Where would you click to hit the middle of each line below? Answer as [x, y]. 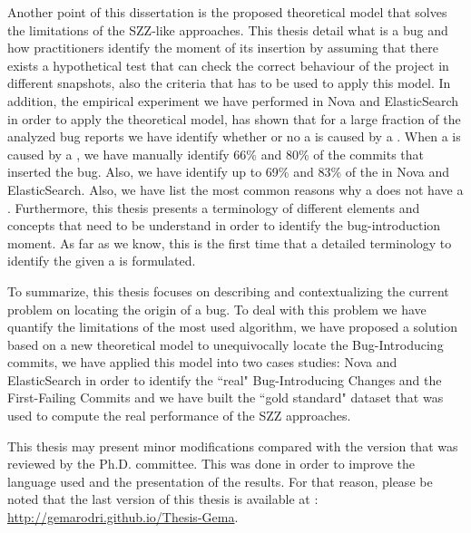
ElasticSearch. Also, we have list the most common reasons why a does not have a [235, 189]
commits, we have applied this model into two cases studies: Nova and [202, 362]
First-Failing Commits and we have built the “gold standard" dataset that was [226, 397]
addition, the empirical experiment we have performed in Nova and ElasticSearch [233, 100]
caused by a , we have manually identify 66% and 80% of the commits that [216, 154]
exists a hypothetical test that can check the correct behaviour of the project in [228, 65]
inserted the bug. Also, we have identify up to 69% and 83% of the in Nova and [229, 172]
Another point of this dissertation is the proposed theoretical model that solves [227, 12]
